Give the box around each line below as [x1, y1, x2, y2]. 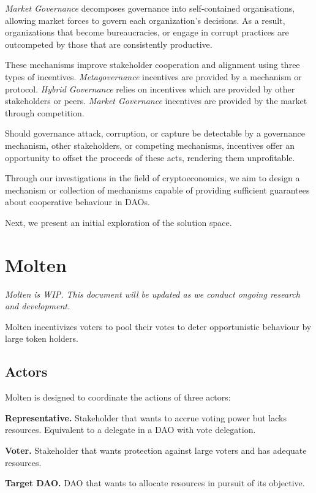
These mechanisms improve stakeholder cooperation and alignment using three [5, 58, 300, 71]
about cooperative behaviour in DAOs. [5, 195, 150, 208]
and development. [5, 299, 70, 312]
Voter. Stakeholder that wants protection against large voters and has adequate [5, 443, 307, 456]
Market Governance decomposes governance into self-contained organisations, [5, 2, 295, 14]
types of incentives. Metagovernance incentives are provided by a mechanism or [5, 70, 302, 83]
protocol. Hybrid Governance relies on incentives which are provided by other [5, 82, 295, 95]
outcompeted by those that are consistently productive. [5, 37, 213, 50]
